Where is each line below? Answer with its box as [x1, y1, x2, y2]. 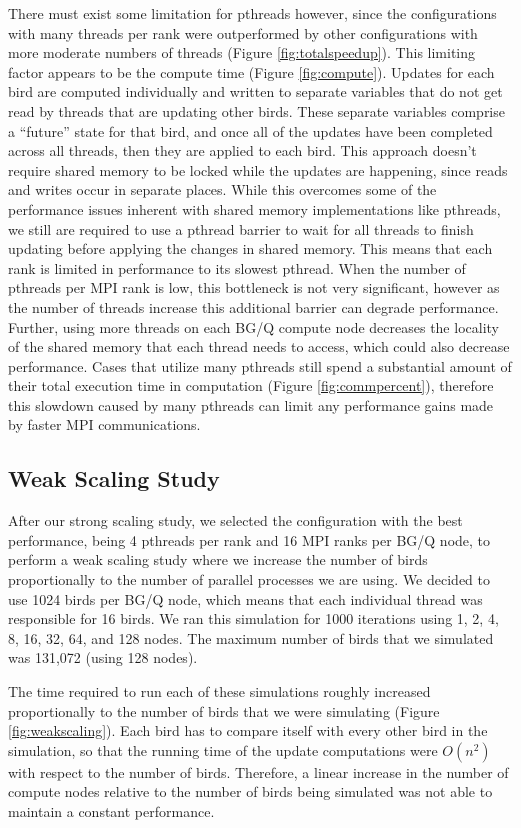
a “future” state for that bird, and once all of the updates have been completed [8, 120, 493, 141]
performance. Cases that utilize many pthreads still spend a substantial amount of [8, 355, 512, 376]
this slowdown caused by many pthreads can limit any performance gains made [8, 394, 494, 415]
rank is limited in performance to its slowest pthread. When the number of [8, 257, 466, 278]
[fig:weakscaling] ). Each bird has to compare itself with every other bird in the [8, 720, 488, 741]
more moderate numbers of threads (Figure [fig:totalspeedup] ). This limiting [8, 42, 476, 63]
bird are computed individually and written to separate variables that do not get [8, 81, 503, 102]
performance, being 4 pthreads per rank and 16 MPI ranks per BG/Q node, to [8, 529, 491, 550]
